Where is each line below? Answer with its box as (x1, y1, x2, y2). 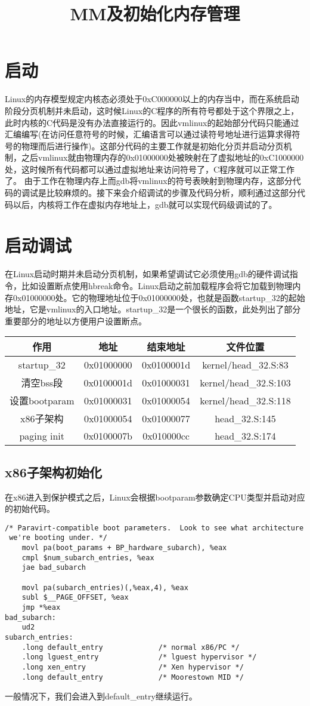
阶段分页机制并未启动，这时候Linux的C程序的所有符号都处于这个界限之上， (5, 104, 299, 116)
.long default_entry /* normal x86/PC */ (21, 643, 240, 652)
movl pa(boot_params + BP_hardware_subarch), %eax (21, 544, 227, 552)
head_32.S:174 (215, 429, 276, 443)
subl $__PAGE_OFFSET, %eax (21, 593, 129, 602)
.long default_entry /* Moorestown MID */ (21, 673, 244, 682)
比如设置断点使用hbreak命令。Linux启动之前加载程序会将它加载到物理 (21, 279, 293, 291)
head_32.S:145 (215, 411, 276, 425)
